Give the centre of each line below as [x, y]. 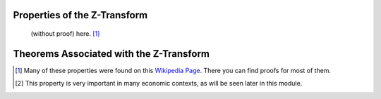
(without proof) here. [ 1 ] [65, 34]
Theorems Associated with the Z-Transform [111, 54]
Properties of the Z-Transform [80, 15]
